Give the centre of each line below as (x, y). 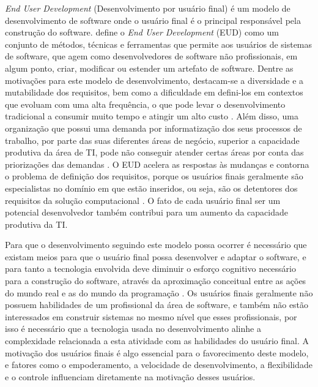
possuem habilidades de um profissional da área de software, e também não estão (157, 305)
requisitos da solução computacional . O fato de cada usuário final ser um (143, 200)
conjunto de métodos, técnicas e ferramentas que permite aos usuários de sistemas (159, 44)
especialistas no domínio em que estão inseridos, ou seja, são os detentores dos (151, 188)
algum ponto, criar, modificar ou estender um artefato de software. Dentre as (149, 68)
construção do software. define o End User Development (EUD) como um (142, 32)
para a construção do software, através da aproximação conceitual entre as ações (156, 281)
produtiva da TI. (36, 224)
